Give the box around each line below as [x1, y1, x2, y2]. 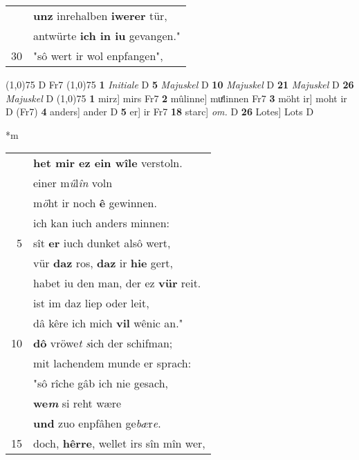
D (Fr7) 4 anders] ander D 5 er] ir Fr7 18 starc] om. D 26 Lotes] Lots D [6, 104, 314, 119]
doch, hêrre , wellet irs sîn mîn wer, [33, 435, 205, 452]
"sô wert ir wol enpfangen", [33, 48, 163, 64]
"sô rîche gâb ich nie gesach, [33, 375, 169, 392]
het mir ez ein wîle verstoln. [33, 155, 183, 171]
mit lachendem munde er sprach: [33, 355, 192, 372]
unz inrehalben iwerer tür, [33, 8, 167, 23]
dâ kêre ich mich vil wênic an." [33, 315, 183, 332]
